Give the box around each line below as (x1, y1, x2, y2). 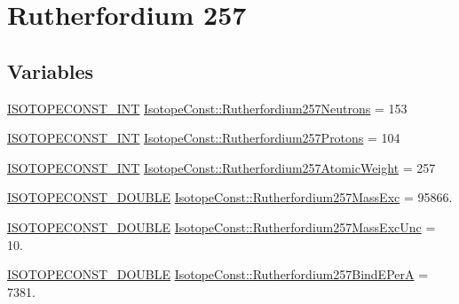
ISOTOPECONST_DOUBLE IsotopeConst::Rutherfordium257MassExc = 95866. (7, 188, 453, 207)
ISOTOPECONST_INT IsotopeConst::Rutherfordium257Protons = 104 (7, 129, 400, 147)
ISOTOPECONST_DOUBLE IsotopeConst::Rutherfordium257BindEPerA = (7, 265, 429, 284)
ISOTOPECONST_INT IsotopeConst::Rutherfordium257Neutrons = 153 (7, 98, 408, 117)
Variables (7, 57, 94, 84)
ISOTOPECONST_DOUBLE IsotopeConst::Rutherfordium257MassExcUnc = (7, 217, 436, 236)
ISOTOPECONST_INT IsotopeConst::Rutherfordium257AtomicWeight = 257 (7, 158, 436, 176)
